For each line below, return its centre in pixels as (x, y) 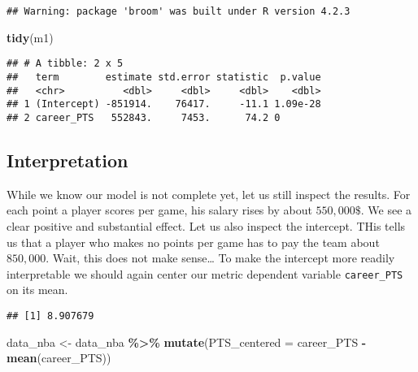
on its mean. (37, 290)
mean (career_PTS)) (59, 358)
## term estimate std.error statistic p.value (164, 77)
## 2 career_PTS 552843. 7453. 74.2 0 (144, 117)
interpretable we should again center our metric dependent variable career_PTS (205, 273)
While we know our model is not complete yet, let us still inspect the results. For (209, 194)
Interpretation (67, 160)
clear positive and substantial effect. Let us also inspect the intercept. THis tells (206, 225)
